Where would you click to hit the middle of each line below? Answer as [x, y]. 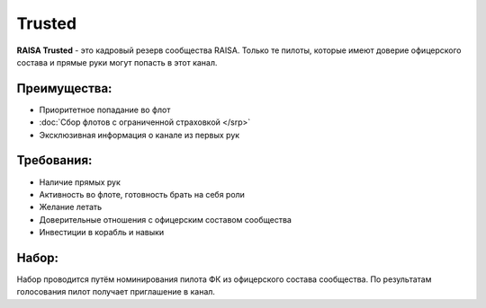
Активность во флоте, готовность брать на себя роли [142, 194]
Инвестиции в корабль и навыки [102, 233]
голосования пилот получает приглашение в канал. [116, 292]
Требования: [54, 160]
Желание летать [71, 207]
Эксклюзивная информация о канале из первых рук [139, 135]
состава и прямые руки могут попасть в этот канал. [117, 62]
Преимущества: [64, 88]
